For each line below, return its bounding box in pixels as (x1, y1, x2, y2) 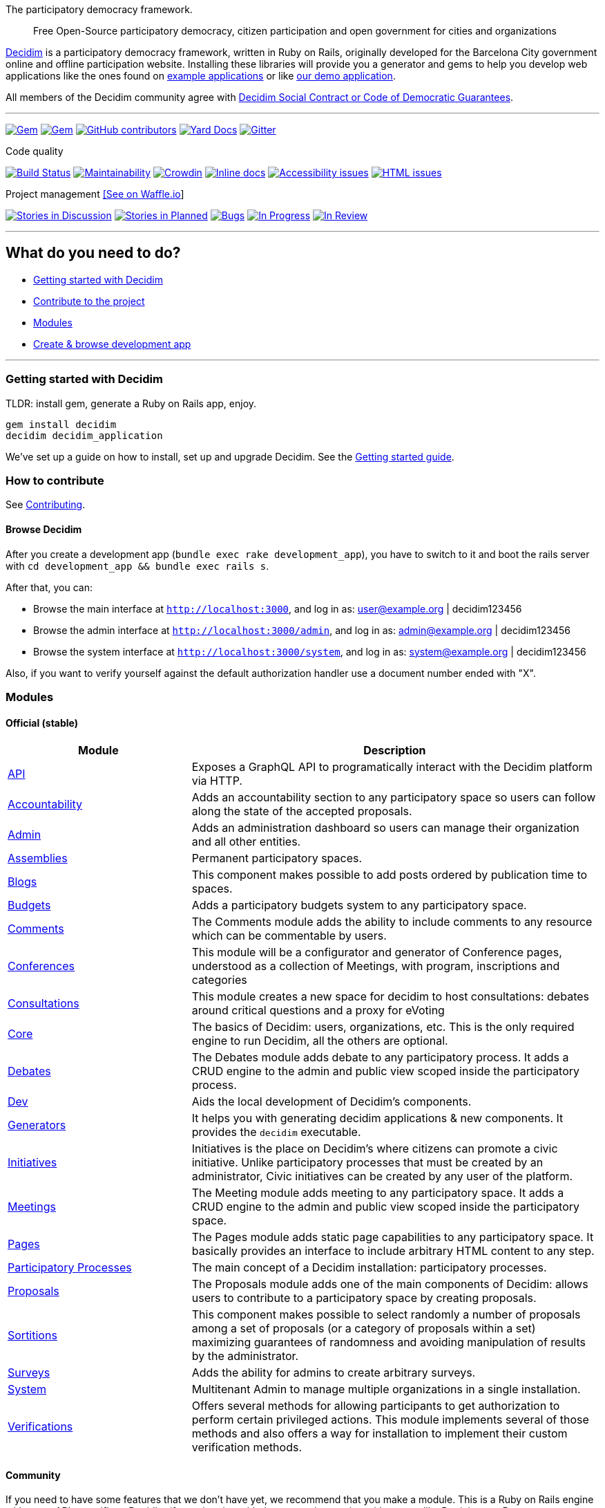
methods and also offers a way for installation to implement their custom (191, 1426, 568, 1441)
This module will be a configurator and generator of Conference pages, (191, 945, 562, 960)
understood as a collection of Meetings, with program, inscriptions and (191, 959, 560, 974)
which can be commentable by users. (191, 929, 387, 943)
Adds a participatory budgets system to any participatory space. (191, 898, 527, 913)
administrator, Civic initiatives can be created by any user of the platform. (191, 1169, 573, 1184)
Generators (8, 1118, 66, 1133)
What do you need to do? (6, 244, 181, 262)
